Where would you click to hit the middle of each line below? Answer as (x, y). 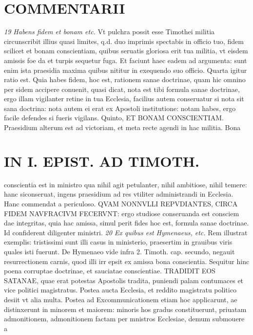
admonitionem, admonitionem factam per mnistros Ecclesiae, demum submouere (124, 319)
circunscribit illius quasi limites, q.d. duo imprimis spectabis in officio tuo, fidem (124, 41)
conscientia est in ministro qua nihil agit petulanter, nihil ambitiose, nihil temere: (126, 184)
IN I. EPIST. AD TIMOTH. (102, 161)
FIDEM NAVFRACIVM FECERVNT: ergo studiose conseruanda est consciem (122, 213)
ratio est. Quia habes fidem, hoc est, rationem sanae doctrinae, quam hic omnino (125, 79)
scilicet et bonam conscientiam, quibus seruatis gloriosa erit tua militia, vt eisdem (126, 51)
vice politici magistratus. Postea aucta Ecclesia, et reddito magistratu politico (120, 290)
